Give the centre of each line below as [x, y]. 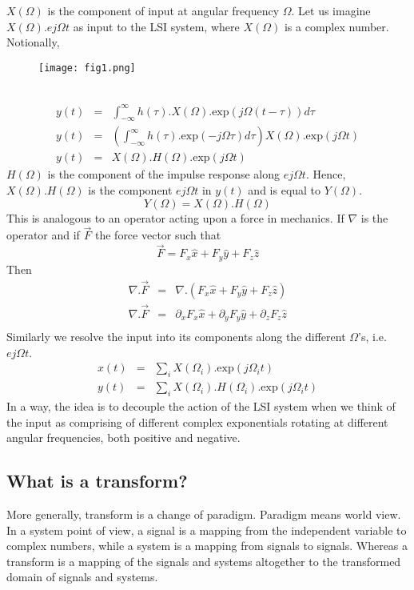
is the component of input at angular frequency [163, 10]
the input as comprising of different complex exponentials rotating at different [197, 421]
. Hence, [326, 174]
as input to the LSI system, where [156, 26]
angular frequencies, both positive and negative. [123, 437]
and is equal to [285, 190]
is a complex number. [336, 26]
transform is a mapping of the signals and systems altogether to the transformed [204, 561]
